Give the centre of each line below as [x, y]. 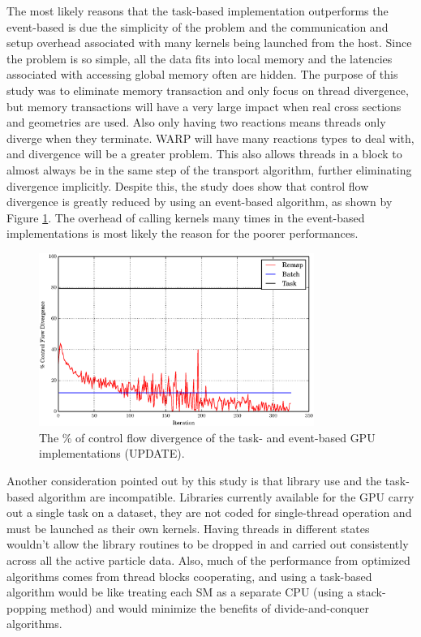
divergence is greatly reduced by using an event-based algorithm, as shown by [200, 202]
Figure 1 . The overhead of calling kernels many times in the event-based [186, 217]
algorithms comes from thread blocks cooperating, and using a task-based [189, 576]
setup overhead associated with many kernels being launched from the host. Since [209, 43]
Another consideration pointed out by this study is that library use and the [194, 480]
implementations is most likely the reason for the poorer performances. [183, 233]
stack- [371, 592]
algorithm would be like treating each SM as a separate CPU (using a [180, 592]
